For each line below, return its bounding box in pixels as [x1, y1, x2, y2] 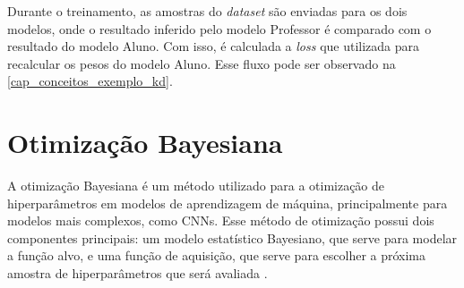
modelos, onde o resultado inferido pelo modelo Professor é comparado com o [7, 19, 432, 38]
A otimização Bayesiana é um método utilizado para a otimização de [7, 176, 385, 195]
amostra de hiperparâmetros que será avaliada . [7, 264, 268, 283]
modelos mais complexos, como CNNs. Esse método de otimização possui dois [7, 211, 434, 230]
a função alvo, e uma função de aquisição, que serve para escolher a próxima [7, 246, 426, 265]
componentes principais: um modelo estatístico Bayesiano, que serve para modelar [7, 228, 458, 247]
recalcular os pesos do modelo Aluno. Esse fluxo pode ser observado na [7, 54, 396, 72]
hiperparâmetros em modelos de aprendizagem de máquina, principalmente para [7, 193, 448, 212]
